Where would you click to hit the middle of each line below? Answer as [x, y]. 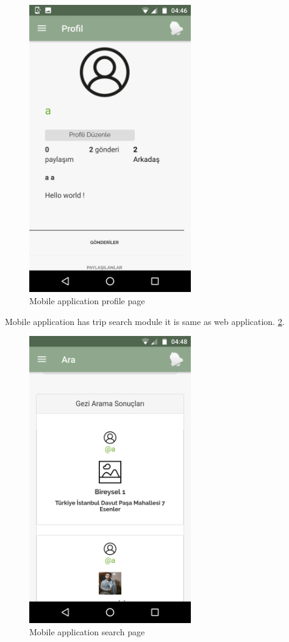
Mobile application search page [87, 632]
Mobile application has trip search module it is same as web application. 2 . [145, 321]
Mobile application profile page [87, 300]
